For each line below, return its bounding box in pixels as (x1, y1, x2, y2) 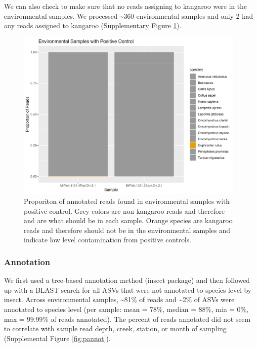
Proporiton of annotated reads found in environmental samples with (24, 195, 230, 206)
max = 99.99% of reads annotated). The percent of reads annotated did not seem (4, 313, 251, 324)
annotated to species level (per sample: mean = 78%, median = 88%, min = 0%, (4, 304, 249, 314)
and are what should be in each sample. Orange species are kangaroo (24, 215, 233, 226)
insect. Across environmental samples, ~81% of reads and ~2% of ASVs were (4, 294, 235, 305)
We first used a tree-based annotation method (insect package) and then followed (4, 275, 250, 285)
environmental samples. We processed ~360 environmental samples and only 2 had (4, 10, 253, 21)
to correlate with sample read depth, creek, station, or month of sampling (4, 323, 227, 334)
